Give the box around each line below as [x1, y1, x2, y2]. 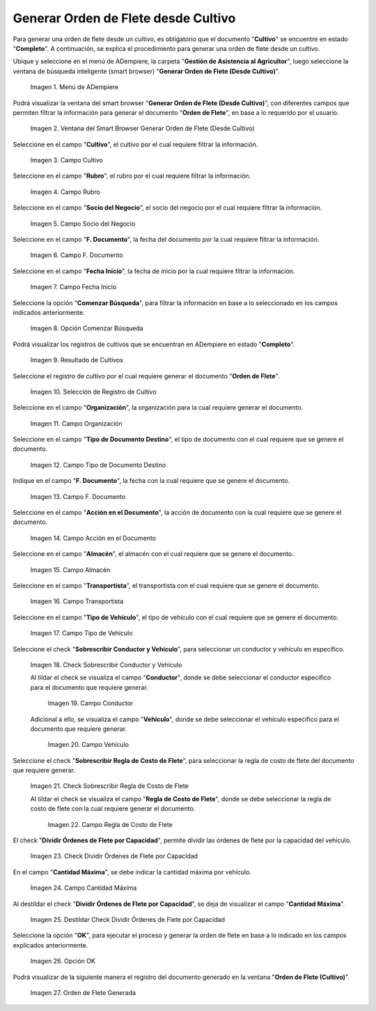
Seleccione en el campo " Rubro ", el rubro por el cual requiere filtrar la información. [13, 171, 251, 180]
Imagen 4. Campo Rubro [30, 187, 100, 196]
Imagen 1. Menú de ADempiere [30, 83, 118, 91]
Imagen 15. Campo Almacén [30, 565, 111, 574]
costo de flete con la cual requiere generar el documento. [30, 805, 196, 813]
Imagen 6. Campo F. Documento [30, 251, 123, 259]
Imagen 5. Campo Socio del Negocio [30, 219, 136, 228]
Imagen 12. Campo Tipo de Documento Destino [30, 461, 166, 469]
